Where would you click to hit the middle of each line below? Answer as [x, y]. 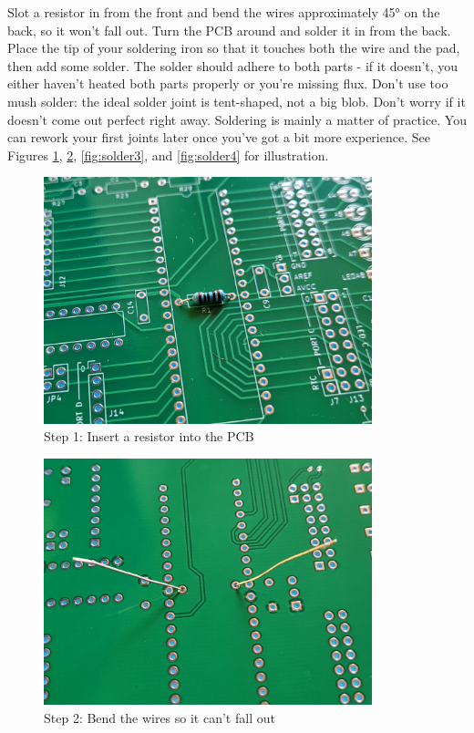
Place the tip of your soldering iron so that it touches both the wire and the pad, [234, 48]
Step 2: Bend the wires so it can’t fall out [160, 717]
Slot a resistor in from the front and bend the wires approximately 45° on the [224, 12]
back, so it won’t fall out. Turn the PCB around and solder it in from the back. [229, 30]
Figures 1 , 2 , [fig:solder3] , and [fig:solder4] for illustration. [168, 155]
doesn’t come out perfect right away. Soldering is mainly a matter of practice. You [237, 119]
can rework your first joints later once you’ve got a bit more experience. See [219, 137]
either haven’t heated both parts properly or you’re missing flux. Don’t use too [228, 83]
